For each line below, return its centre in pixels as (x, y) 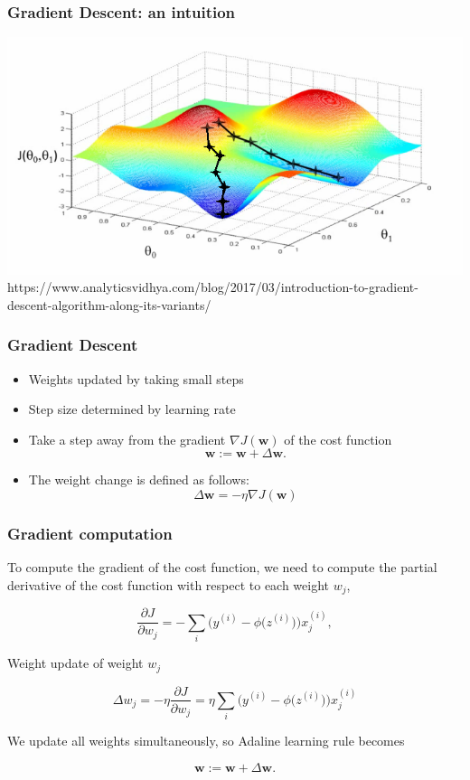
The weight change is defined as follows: (139, 479)
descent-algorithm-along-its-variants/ (109, 304)
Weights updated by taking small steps (136, 378)
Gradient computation (90, 533)
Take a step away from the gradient (127, 439)
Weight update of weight (75, 663)
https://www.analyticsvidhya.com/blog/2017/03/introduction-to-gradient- (213, 287)
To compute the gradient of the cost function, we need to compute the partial (222, 567)
